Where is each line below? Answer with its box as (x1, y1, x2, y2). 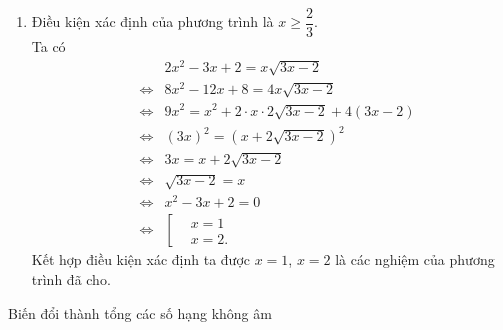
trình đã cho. (31, 268, 111, 289)
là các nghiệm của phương (335, 249, 495, 270)
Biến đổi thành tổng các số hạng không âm (8, 302, 272, 323)
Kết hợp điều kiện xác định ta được (31, 249, 250, 270)
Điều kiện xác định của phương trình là (31, 11, 274, 32)
